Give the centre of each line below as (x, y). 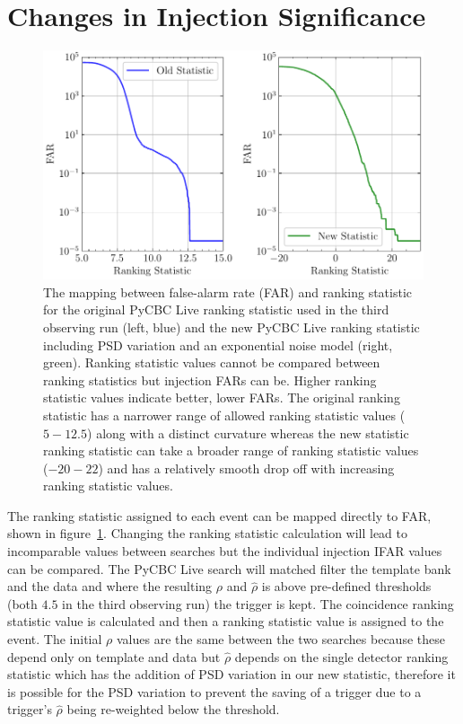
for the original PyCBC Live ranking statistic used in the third (216, 309)
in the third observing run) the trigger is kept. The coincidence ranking (258, 603)
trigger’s (30, 709)
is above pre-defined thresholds (346, 586)
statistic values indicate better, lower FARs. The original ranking (222, 397)
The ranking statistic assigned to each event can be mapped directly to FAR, (219, 515)
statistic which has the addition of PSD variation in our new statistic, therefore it (231, 674)
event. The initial (55, 639)
